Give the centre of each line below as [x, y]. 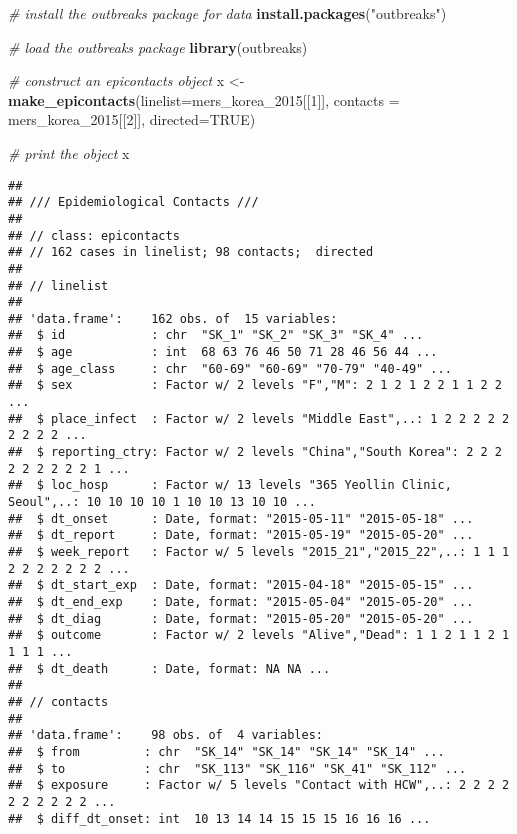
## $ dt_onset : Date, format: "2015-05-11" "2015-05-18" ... [241, 518]
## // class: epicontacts [94, 235]
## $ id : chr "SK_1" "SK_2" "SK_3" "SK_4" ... [216, 335]
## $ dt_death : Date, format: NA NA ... [169, 668]
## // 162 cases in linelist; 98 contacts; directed [191, 252]
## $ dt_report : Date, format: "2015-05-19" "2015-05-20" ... [241, 535]
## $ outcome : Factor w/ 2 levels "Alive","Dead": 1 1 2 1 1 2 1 [259, 635]
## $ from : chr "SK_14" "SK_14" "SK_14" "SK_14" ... [226, 751]
